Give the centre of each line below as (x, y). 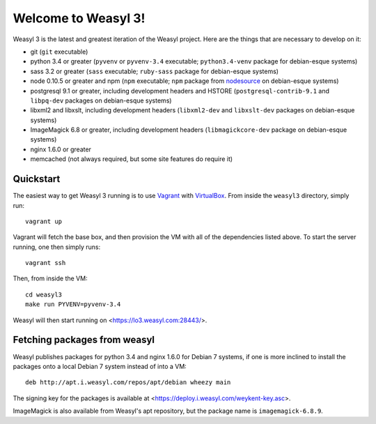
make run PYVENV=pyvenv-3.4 (73, 304)
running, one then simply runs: (57, 247)
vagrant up (44, 221)
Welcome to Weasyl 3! (79, 18)
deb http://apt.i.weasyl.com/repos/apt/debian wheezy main (128, 383)
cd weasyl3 (44, 294)
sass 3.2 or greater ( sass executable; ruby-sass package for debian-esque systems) (154, 71)
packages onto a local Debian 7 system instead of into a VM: (100, 366)
